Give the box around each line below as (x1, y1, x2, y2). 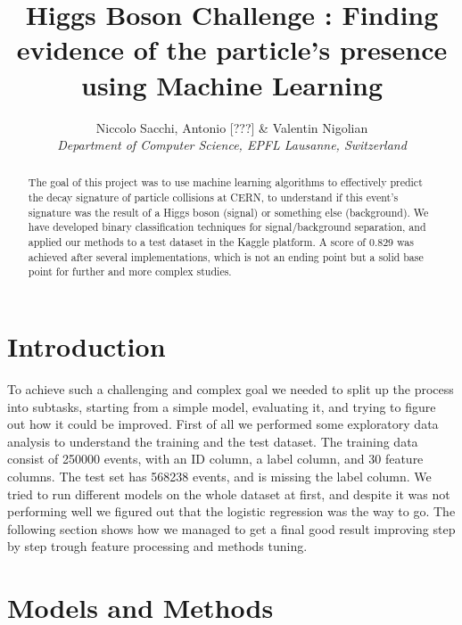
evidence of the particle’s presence (16, 31, 448, 68)
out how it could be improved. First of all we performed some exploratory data (7, 415, 439, 433)
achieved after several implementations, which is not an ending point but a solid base (28, 249, 424, 264)
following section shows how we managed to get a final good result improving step (7, 519, 456, 538)
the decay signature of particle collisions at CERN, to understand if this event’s (28, 190, 399, 205)
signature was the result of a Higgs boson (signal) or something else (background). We (28, 204, 429, 219)
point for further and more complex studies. (28, 264, 232, 279)
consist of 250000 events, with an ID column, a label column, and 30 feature (7, 449, 424, 468)
